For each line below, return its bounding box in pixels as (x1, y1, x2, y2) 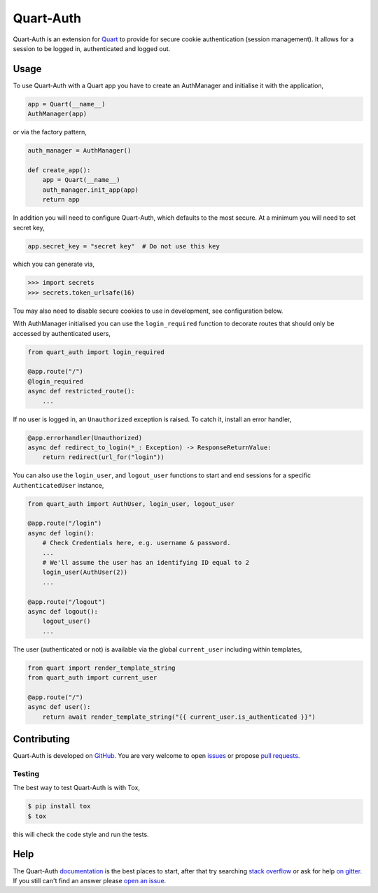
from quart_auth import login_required (27, 348, 164, 356)
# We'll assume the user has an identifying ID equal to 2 (42, 558, 250, 567)
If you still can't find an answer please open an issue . (13, 876, 167, 885)
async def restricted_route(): (27, 387, 136, 395)
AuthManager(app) (27, 110, 87, 118)
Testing (13, 768, 40, 778)
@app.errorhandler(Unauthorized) (27, 434, 143, 442)
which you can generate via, (13, 260, 94, 269)
